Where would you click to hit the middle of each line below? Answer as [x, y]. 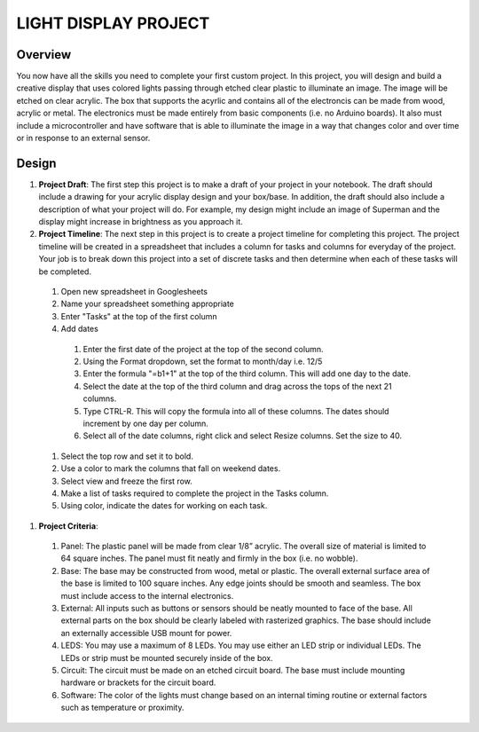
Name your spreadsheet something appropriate [148, 304]
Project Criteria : [68, 526]
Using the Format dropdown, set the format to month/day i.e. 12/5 [203, 361]
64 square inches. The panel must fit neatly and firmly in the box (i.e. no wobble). [209, 558]
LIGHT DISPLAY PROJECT [113, 23]
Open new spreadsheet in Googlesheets [134, 292]
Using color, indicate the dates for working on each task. [164, 506]
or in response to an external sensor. [83, 138]
